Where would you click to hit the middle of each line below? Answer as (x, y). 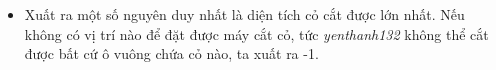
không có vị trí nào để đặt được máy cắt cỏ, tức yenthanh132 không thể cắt (256, 33)
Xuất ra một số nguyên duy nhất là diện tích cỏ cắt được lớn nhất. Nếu (244, 14)
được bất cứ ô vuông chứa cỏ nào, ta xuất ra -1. (171, 53)
